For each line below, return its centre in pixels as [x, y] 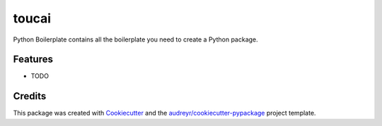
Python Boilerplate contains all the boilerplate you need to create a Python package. [135, 39]
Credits [30, 96]
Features [33, 59]
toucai [32, 18]
